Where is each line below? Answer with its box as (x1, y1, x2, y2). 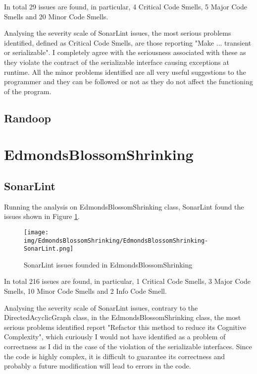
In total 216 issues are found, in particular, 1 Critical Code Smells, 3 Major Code (4, 276, 251, 286)
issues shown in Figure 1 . (4, 211, 80, 221)
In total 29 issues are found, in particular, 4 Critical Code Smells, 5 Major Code (4, 1, 247, 11)
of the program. (4, 86, 51, 96)
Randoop (4, 110, 51, 125)
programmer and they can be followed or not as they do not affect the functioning (4, 76, 253, 87)
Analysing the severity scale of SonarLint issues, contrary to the (4, 302, 198, 313)
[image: (24, 228, 49, 236)
